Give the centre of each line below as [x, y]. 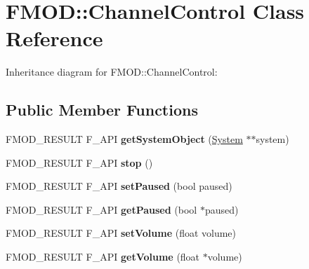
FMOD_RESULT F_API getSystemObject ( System [124, 139]
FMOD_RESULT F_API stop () [79, 162]
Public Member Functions [102, 110]
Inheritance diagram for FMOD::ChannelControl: [112, 72]
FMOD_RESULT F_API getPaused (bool [101, 209]
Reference [54, 38]
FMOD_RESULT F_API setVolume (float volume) [121, 233]
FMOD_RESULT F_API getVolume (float [103, 257]
